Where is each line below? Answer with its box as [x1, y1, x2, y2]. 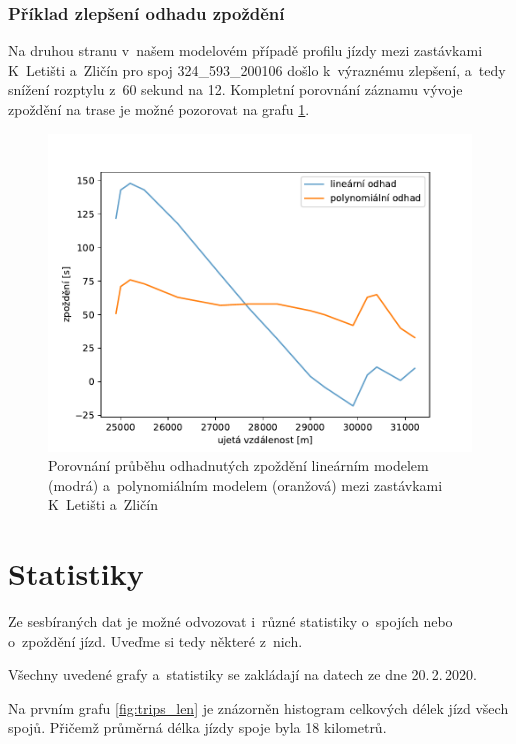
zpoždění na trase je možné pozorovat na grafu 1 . [8, 99, 310, 119]
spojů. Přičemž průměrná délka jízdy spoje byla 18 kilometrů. [8, 717, 387, 738]
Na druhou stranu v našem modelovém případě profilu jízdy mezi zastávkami [8, 40, 483, 61]
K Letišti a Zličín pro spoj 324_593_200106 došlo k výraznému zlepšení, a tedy [8, 59, 506, 80]
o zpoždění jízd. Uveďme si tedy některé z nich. [8, 630, 303, 651]
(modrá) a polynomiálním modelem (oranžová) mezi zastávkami [48, 474, 443, 495]
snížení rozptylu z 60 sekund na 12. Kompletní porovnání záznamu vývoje [8, 79, 463, 100]
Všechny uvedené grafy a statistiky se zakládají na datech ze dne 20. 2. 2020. [8, 664, 477, 685]
